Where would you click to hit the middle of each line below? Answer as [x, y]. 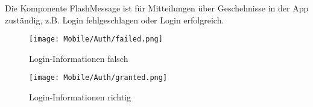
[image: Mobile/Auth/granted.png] [98, 78]
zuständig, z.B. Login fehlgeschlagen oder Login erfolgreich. [115, 20]
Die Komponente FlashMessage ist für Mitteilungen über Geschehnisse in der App [157, 8]
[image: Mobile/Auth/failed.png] [96, 39]
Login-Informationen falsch [79, 58]
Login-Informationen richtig [80, 97]
